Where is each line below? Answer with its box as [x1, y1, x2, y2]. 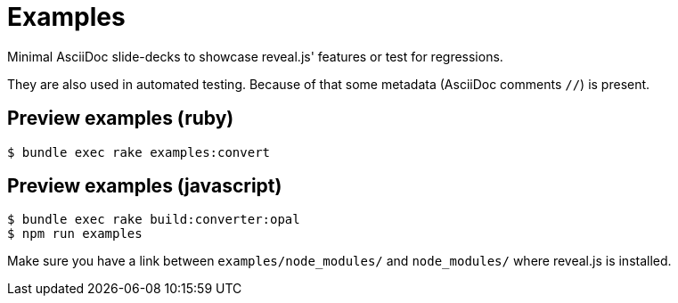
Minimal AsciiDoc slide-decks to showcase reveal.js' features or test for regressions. [7, 48, 503, 64]
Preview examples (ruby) [7, 107, 234, 130]
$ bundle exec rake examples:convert [7, 144, 271, 160]
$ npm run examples [7, 226, 143, 242]
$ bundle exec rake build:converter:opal [7, 212, 300, 227]
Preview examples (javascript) [7, 175, 282, 198]
